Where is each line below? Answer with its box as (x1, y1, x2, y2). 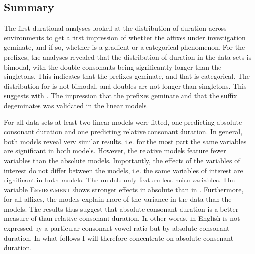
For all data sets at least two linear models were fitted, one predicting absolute (4, 116, 242, 127)
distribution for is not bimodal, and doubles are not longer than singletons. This (4, 80, 247, 91)
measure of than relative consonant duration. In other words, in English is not (4, 213, 240, 223)
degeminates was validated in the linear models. (4, 100, 148, 110)
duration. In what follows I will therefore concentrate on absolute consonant (4, 232, 234, 243)
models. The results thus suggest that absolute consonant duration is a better (4, 203, 239, 214)
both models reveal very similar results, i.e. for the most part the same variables (4, 136, 247, 146)
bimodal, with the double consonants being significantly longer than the (4, 61, 221, 72)
